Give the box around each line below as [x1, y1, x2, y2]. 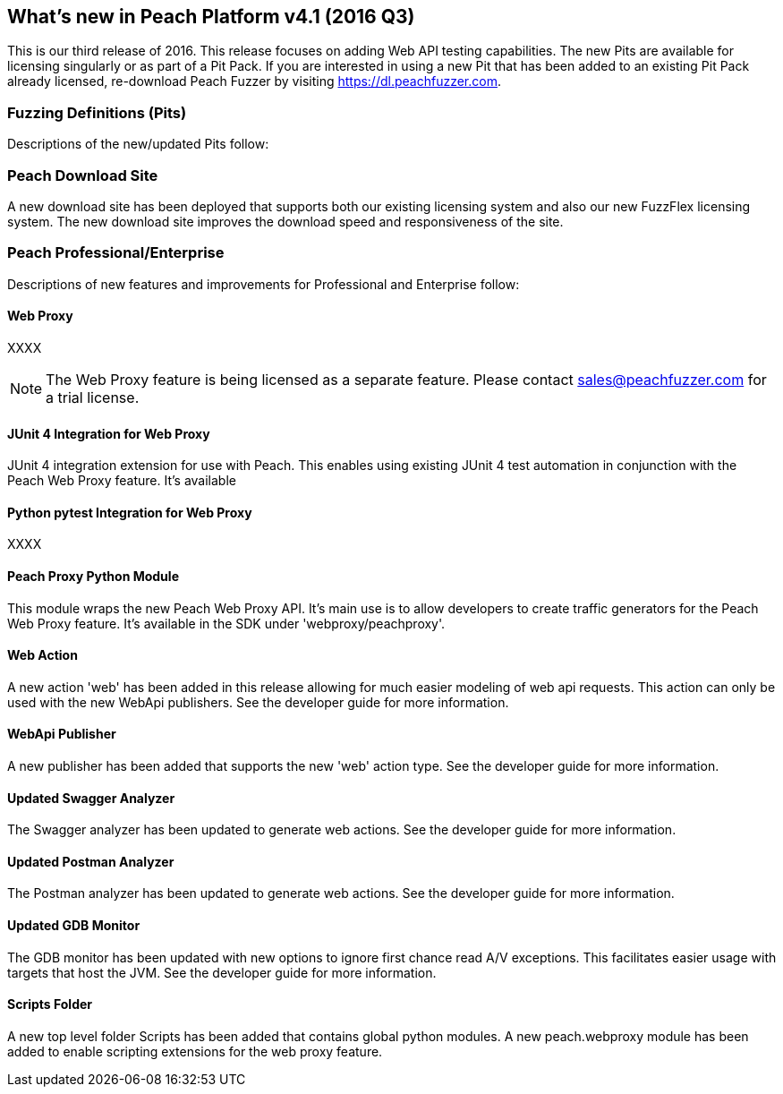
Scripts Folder [7, 996, 93, 1013]
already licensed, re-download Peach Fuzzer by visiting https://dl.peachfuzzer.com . [7, 73, 501, 90]
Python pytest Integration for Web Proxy [7, 504, 252, 520]
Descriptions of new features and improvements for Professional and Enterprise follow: [7, 276, 520, 292]
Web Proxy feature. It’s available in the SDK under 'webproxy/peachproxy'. [7, 615, 446, 631]
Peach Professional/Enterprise [7, 244, 225, 262]
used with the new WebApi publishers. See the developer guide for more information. [7, 694, 509, 710]
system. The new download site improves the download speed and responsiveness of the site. [7, 213, 564, 229]
